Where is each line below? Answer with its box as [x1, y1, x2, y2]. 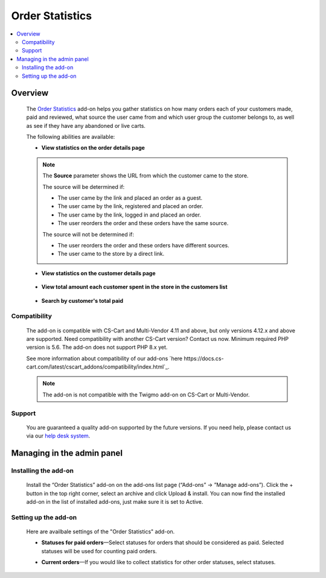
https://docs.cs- [184, 355, 224, 362]
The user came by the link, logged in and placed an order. [57, 211, 202, 218]
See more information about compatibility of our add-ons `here [26, 355, 183, 362]
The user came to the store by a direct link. [57, 250, 165, 258]
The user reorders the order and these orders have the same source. [57, 220, 229, 227]
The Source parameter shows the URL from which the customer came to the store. [42, 172, 249, 179]
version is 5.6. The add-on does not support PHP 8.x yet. [26, 344, 168, 351]
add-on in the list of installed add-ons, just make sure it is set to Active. [26, 498, 203, 505]
